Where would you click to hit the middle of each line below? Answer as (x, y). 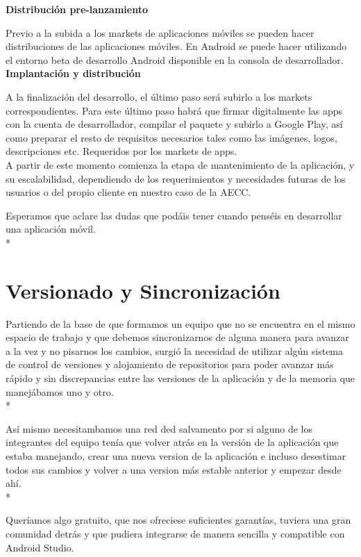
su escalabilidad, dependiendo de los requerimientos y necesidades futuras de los (176, 178)
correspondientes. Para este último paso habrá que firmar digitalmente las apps (174, 110)
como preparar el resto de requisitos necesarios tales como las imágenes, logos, (172, 137)
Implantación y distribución (73, 73)
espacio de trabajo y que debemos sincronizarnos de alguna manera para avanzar (177, 337)
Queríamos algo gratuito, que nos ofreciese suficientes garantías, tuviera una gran (178, 520)
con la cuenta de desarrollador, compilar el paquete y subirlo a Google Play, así (174, 124)
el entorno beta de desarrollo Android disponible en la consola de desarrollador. (175, 59)
